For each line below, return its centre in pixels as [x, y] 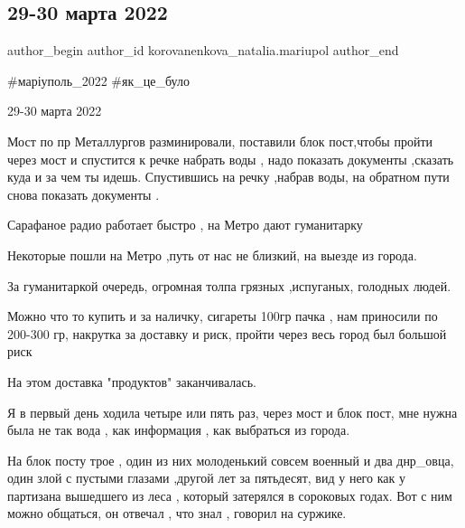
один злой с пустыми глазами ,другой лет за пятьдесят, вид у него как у [206, 478]
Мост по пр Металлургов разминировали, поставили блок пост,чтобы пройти [220, 141]
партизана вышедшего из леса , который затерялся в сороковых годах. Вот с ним [230, 495]
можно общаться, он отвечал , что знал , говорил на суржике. [177, 513]
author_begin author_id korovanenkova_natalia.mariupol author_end [203, 50]
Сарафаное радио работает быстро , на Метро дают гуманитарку [185, 225]
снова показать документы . [84, 194]
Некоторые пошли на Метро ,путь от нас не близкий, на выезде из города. [212, 255]
